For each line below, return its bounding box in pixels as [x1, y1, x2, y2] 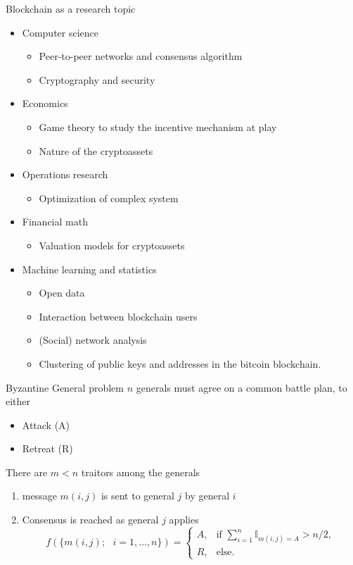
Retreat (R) [22, 441, 73, 456]
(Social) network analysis [39, 333, 147, 347]
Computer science [22, 25, 99, 39]
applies [169, 512, 199, 527]
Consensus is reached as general [22, 512, 159, 527]
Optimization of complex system [39, 190, 179, 205]
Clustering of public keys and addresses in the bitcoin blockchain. [39, 356, 321, 371]
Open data [39, 285, 85, 300]
